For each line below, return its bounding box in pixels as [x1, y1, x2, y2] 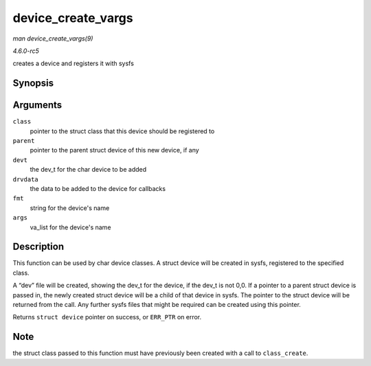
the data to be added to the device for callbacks [30, 184, 166, 192]
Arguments [12, 100, 63, 111]
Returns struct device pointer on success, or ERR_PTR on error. [12, 313, 202, 321]
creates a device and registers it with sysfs [12, 59, 134, 68]
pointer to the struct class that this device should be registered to [30, 127, 215, 135]
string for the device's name [30, 203, 110, 212]
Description [12, 241, 65, 253]
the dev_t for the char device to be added [30, 165, 147, 174]
